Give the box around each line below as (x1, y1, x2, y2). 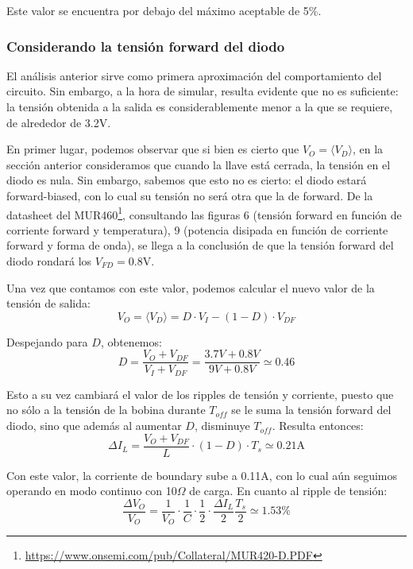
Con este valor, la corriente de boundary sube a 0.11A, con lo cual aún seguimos (6, 466, 397, 483)
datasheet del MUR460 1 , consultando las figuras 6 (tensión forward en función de (6, 203, 402, 223)
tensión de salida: (6, 295, 91, 312)
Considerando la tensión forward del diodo (6, 36, 285, 56)
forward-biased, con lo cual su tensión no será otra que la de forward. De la (6, 187, 373, 203)
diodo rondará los (6, 253, 92, 269)
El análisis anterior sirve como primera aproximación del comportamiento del (6, 67, 382, 83)
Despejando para (6, 333, 88, 350)
